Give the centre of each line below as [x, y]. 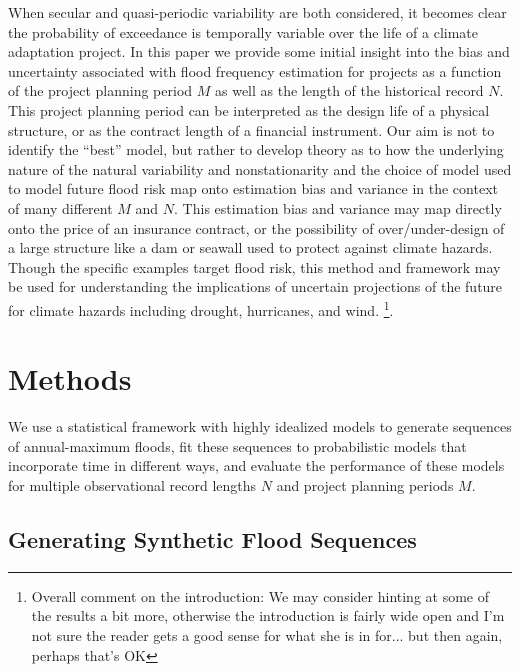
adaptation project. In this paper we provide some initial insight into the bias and [259, 51]
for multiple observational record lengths [132, 485]
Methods [70, 378]
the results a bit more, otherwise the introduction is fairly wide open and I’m [268, 615]
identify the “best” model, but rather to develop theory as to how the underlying [256, 149]
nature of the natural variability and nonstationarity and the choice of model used [260, 168]
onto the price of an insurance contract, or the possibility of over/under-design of [256, 227]
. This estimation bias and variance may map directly [338, 207]
